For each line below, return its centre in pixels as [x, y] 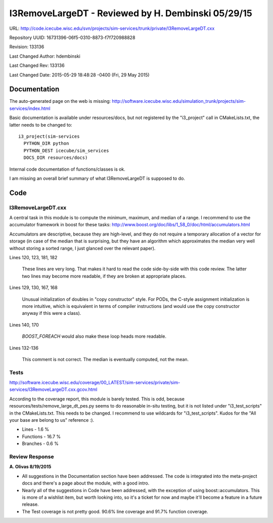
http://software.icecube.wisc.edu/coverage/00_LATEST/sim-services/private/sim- [95, 383]
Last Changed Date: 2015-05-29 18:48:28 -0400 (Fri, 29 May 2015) [79, 75]
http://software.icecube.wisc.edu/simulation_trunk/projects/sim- [179, 101]
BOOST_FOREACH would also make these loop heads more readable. [94, 336]
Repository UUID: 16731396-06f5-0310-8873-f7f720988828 [72, 37]
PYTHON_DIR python [46, 144]
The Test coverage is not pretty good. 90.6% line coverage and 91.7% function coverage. [115, 511]
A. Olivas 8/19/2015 [30, 467]
